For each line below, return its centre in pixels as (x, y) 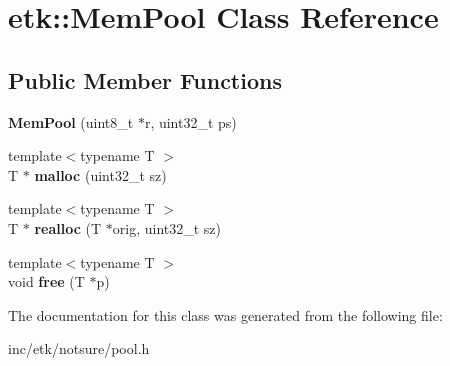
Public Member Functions (145, 79)
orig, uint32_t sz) (167, 227)
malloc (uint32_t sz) (100, 174)
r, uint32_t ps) (190, 121)
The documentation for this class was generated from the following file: (225, 314)
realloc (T (68, 227)
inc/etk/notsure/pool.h (79, 348)
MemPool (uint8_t (71, 121)
